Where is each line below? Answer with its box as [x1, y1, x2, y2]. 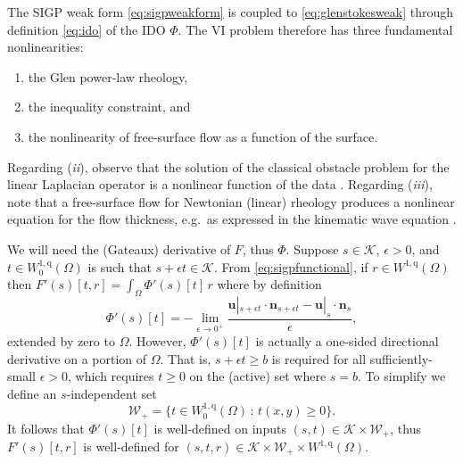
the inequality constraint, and [28, 97, 191, 116]
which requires [75, 367, 154, 385]
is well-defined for [83, 437, 179, 456]
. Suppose [285, 239, 339, 258]
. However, [128, 331, 186, 350]
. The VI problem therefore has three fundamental [178, 20, 453, 38]
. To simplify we [358, 367, 446, 385]
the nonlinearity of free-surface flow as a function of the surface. [28, 127, 378, 145]
